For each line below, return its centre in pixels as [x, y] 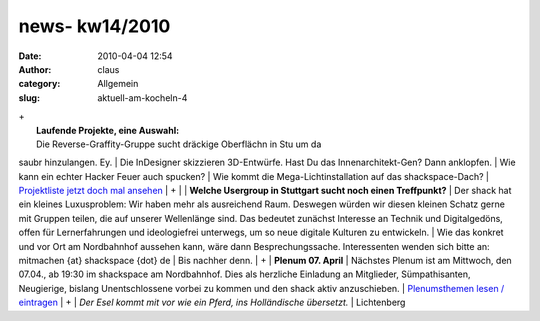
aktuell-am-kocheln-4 [142, 97]
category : [39, 84]
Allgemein [118, 84]
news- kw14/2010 [94, 26]
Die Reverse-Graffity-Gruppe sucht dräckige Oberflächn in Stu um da [179, 144]
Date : [30, 56]
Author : [35, 69]
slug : [29, 97]
